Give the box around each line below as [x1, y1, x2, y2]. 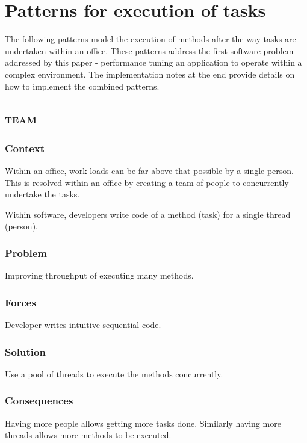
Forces [5, 294, 36, 309]
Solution [5, 344, 46, 359]
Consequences [5, 393, 73, 408]
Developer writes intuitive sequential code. [5, 318, 161, 331]
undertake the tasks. [5, 188, 80, 200]
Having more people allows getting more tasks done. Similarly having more [5, 417, 281, 429]
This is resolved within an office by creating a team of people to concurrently [5, 176, 289, 188]
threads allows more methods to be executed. [5, 429, 172, 441]
